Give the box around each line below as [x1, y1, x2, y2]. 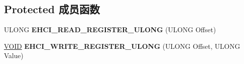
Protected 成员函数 [4, 1, 100, 17]
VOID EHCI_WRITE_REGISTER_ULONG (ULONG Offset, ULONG [4, 41, 240, 51]
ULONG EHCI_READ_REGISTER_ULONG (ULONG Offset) [4, 24, 216, 35]
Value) [4, 50, 24, 61]
